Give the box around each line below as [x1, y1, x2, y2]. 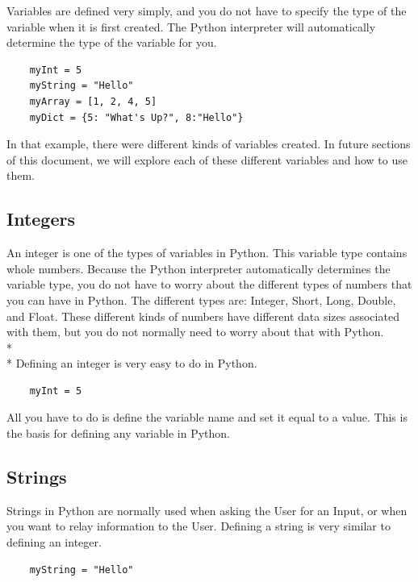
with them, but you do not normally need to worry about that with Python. [6, 323, 384, 340]
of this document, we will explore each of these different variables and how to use [6, 151, 408, 168]
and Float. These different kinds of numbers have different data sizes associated [6, 307, 399, 324]
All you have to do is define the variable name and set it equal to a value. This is [6, 409, 408, 426]
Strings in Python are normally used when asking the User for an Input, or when [6, 501, 408, 518]
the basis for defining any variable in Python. [6, 425, 230, 442]
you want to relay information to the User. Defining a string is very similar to [6, 518, 391, 534]
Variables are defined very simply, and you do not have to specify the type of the [6, 2, 407, 19]
